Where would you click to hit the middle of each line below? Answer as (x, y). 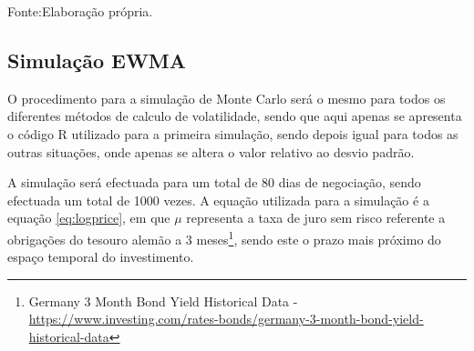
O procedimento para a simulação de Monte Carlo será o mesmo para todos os (227, 98)
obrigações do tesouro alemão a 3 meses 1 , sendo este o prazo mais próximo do (224, 237)
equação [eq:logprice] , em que (89, 218)
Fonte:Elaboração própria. (80, 11)
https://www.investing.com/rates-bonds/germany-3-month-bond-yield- (226, 319)
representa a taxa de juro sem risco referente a (316, 218)
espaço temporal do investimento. (101, 257)
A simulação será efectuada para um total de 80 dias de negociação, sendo (214, 182)
